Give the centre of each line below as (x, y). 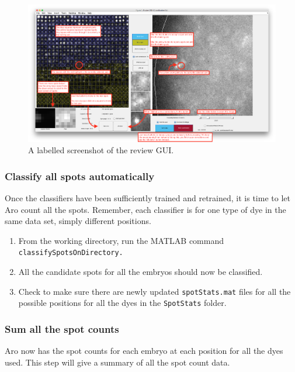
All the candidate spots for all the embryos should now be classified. (140, 272)
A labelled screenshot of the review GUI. (101, 150)
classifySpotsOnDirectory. (71, 253)
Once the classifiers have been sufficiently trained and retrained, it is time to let (147, 197)
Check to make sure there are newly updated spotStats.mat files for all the (155, 291)
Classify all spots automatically (80, 176)
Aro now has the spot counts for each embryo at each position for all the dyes (144, 351)
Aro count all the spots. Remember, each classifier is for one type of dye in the (145, 209)
